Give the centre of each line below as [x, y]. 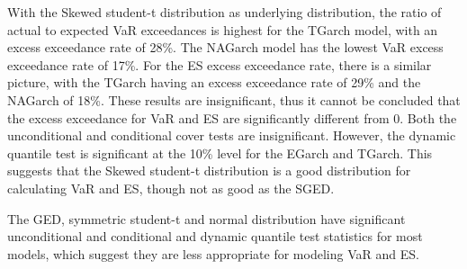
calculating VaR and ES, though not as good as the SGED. [171, 188]
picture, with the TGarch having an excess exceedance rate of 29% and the [214, 82]
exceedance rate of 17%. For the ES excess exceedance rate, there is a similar [220, 64]
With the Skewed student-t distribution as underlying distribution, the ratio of [225, 12]
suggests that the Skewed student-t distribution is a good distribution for [209, 170]
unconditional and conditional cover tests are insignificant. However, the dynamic [232, 135]
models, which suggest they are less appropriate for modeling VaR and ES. [213, 253]
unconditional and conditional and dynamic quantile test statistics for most [215, 236]
